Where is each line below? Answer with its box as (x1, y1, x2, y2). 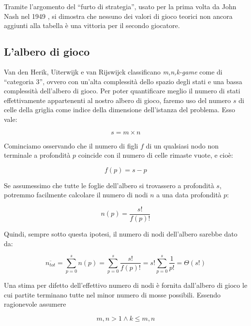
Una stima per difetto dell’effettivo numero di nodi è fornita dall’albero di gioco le (4, 280, 248, 290)
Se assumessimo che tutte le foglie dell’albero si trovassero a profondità (4, 180, 214, 190)
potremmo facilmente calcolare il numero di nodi (4, 190, 148, 200)
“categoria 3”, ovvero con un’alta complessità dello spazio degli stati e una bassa (4, 76, 242, 86)
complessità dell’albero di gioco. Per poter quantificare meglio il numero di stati (4, 86, 240, 96)
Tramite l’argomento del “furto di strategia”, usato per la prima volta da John (4, 1, 236, 11)
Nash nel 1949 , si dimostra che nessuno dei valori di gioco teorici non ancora (4, 11, 233, 21)
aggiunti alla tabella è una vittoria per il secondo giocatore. (4, 20, 180, 30)
